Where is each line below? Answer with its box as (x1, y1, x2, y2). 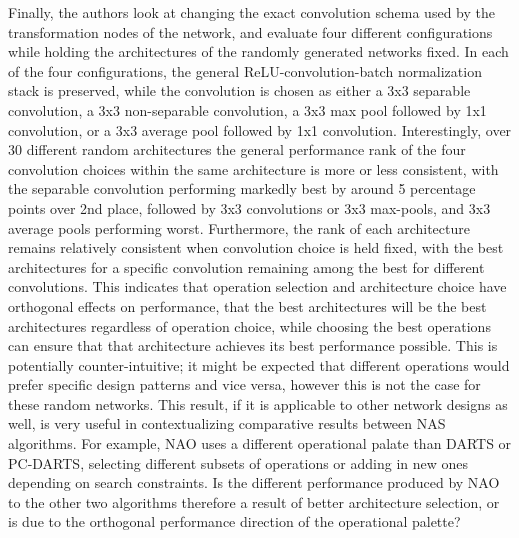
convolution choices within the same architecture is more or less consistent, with (8, 158, 499, 179)
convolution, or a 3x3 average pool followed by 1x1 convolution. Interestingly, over (8, 119, 512, 140)
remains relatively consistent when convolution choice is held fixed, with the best (8, 237, 504, 258)
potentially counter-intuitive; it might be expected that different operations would (8, 354, 510, 375)
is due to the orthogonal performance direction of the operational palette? (8, 511, 461, 532)
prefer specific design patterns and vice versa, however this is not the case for (8, 374, 481, 395)
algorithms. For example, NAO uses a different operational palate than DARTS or (8, 433, 512, 454)
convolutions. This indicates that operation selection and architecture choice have (8, 276, 507, 297)
